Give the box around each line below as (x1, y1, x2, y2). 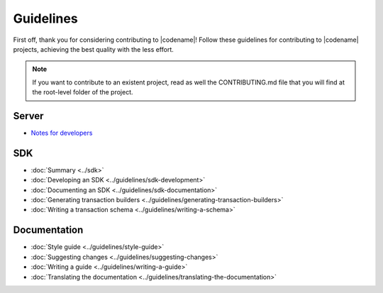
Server (13, 110, 44, 122)
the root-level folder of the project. (32, 88, 134, 96)
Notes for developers (30, 128, 93, 138)
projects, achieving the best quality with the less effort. (13, 45, 174, 53)
